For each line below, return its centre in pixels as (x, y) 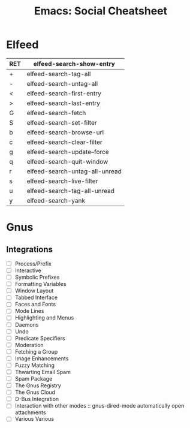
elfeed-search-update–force (68, 152)
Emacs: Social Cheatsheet (101, 11)
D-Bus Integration (37, 399)
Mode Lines (29, 311)
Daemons (27, 324)
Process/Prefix (33, 263)
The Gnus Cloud (35, 392)
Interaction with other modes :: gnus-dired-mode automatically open (99, 406)
